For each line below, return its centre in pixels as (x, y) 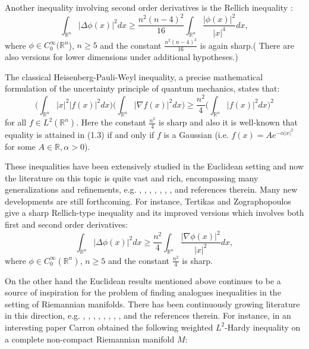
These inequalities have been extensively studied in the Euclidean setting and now (154, 166)
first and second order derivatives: (66, 224)
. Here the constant (111, 122)
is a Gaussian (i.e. (196, 134)
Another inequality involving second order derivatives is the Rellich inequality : (149, 7)
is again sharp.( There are (247, 45)
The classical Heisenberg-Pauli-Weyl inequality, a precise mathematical (134, 76)
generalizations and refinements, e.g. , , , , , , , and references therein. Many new (151, 189)
